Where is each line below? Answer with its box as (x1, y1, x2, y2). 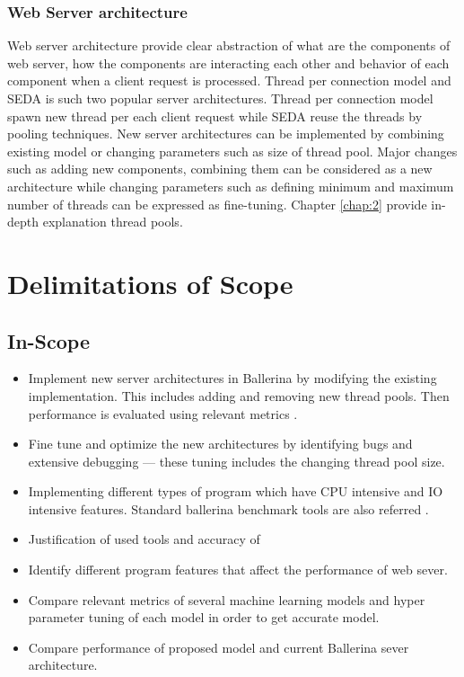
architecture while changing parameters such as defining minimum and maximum (7, 176, 454, 195)
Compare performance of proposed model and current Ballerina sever (28, 637, 409, 656)
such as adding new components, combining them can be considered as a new (7, 159, 433, 178)
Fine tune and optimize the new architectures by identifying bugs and (28, 434, 413, 453)
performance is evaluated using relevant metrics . (28, 404, 298, 423)
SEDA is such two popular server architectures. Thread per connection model (7, 89, 433, 107)
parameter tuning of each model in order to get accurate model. (28, 608, 380, 627)
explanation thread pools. (42, 212, 183, 231)
